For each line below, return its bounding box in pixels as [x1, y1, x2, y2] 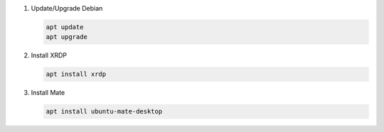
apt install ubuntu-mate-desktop [46, 107, 163, 116]
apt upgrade [46, 33, 88, 41]
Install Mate [31, 89, 65, 97]
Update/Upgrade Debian [31, 4, 103, 12]
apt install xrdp [46, 70, 107, 78]
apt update [46, 23, 84, 31]
